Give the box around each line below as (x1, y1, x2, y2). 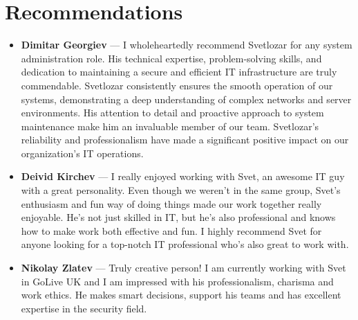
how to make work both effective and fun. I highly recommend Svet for (21, 223, 322, 238)
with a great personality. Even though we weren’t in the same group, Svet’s (21, 183, 341, 197)
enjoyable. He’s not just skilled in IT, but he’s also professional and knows (21, 210, 336, 224)
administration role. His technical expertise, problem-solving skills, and (21, 51, 322, 65)
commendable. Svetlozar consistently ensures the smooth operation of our (21, 78, 333, 92)
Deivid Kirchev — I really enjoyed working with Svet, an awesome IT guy (21, 169, 345, 184)
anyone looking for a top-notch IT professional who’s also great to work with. (21, 237, 349, 251)
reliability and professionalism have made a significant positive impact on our (21, 132, 349, 147)
